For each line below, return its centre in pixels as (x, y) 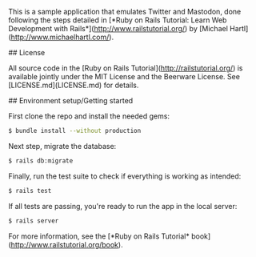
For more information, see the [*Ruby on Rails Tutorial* (99, 236)
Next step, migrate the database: (62, 146)
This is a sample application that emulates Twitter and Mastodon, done (125, 12)
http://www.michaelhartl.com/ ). (62, 37)
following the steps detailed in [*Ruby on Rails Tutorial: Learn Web (118, 20)
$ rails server (34, 221)
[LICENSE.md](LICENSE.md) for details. (74, 85)
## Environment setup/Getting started (71, 100)
